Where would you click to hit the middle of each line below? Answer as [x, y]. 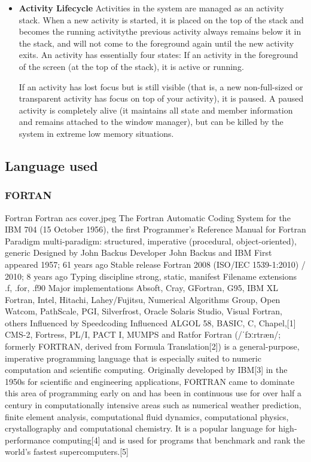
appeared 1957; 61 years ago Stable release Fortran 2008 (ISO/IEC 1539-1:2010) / [155, 264]
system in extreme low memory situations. [96, 133]
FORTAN [28, 195]
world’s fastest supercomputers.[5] [67, 452]
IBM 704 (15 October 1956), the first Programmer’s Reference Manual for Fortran [155, 229]
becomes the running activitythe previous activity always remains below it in [160, 31]
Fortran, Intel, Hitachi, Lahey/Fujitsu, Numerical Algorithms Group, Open [143, 299]
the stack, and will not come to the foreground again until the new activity [156, 43]
